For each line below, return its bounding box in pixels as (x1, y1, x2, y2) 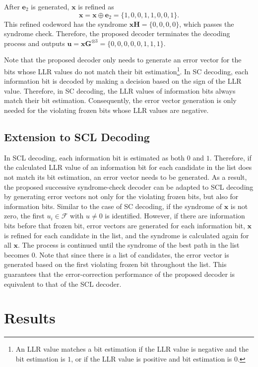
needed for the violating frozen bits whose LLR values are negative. (4, 105, 209, 115)
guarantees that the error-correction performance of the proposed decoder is (4, 268, 235, 279)
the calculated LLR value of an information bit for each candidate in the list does (4, 162, 252, 172)
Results (4, 308, 56, 328)
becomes (4, 249, 30, 260)
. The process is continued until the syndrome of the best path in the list (17, 240, 240, 250)
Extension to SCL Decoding (4, 129, 150, 144)
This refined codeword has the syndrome (4, 18, 128, 29)
